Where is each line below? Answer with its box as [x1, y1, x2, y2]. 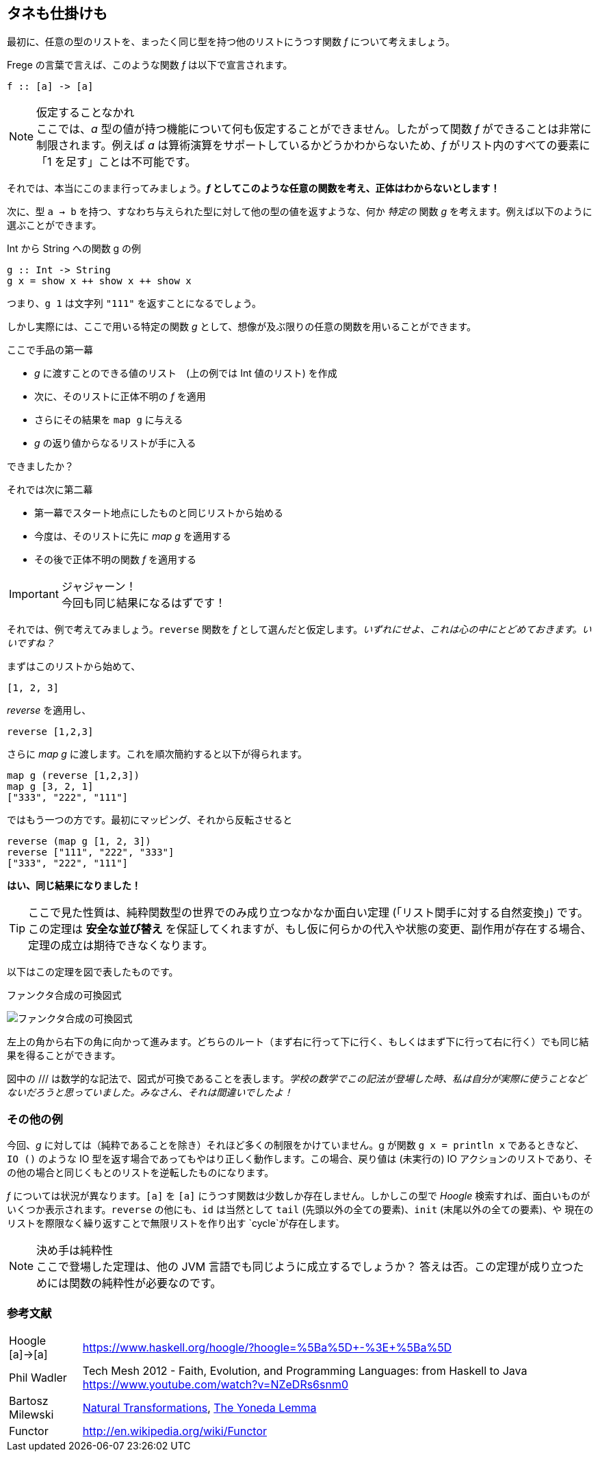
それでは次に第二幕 [7, 484, 93, 496]
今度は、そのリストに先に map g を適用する [34, 530, 231, 543]
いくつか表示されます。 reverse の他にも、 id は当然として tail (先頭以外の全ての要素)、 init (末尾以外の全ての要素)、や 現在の [7, 1204, 594, 1216]
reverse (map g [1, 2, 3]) [7, 836, 151, 847]
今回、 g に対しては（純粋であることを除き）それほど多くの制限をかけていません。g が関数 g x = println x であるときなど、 [7, 1139, 584, 1151]
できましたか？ [7, 460, 74, 473]
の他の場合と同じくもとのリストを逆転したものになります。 [7, 1167, 274, 1179]
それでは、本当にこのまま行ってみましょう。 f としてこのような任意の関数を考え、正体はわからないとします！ [7, 182, 500, 195]
